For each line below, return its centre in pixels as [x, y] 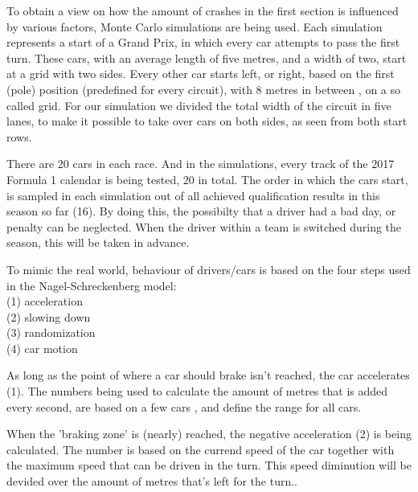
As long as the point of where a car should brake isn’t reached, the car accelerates [208, 375]
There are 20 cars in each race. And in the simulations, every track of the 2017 [201, 164]
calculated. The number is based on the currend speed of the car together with [201, 449]
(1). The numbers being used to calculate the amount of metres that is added [197, 391]
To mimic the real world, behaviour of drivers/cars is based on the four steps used [209, 269]
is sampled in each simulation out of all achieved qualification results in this [193, 195]
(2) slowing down [49, 316]
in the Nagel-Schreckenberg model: [92, 285]
